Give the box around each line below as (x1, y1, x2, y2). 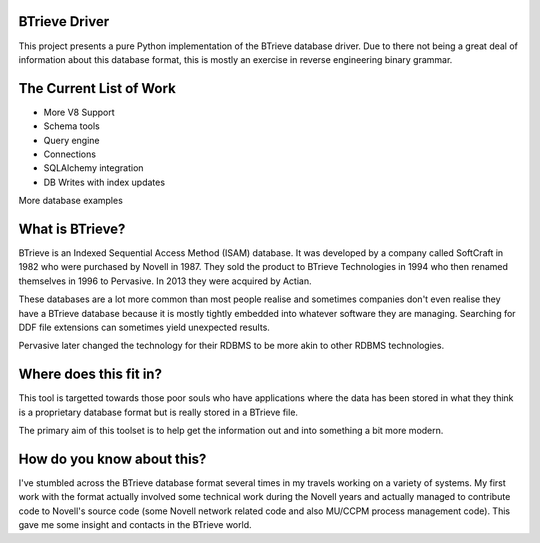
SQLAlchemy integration (43, 162, 144, 174)
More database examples (18, 195, 124, 207)
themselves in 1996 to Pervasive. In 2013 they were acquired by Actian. (18, 275, 312, 287)
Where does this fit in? (18, 366, 162, 383)
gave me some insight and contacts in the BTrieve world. (18, 519, 252, 531)
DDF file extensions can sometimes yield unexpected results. (18, 321, 270, 334)
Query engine (43, 134, 100, 146)
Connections (43, 148, 97, 160)
